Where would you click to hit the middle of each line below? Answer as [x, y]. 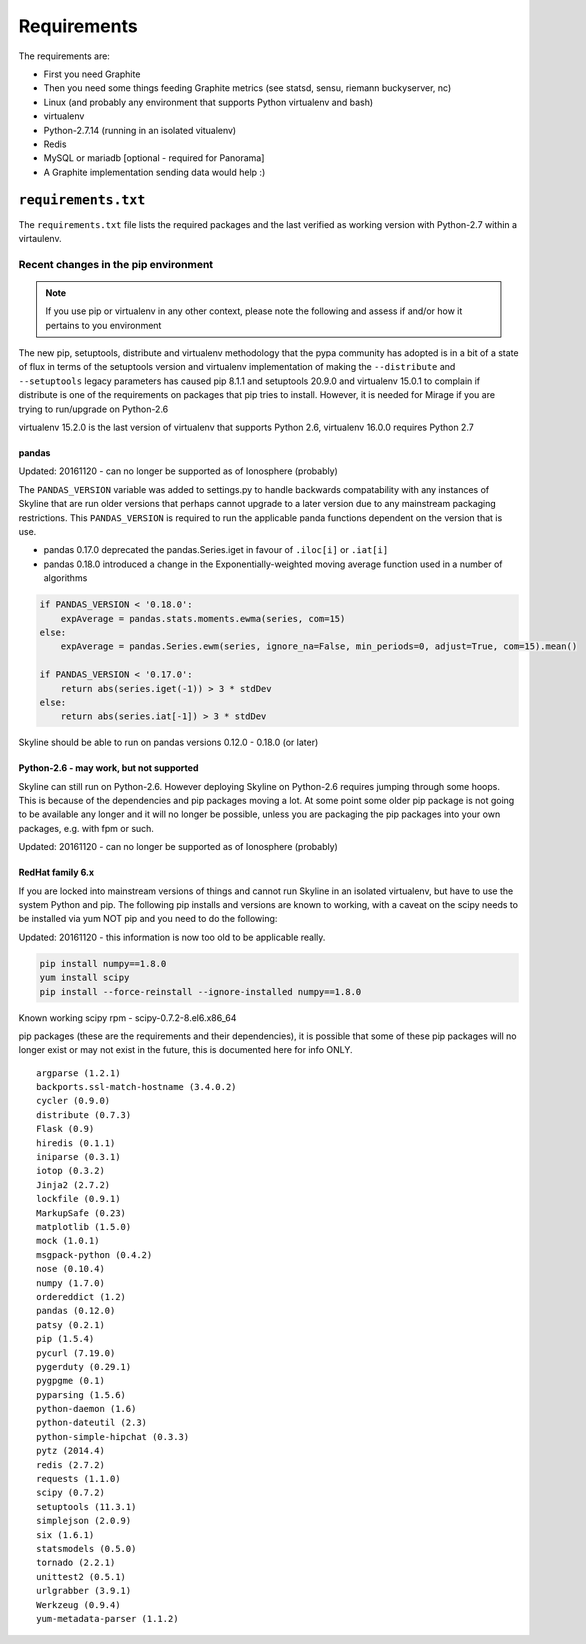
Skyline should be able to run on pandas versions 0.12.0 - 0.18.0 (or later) [168, 742]
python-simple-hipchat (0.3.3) [113, 1436]
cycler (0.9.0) [73, 1101]
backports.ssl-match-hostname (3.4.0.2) [136, 1087]
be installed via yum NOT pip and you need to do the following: [148, 919]
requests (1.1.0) [78, 1479]
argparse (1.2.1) [78, 1073]
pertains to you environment [103, 325]
